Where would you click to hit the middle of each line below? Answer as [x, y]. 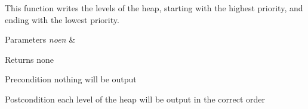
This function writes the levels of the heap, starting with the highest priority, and [154, 8]
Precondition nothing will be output [71, 79]
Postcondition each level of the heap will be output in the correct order [135, 99]
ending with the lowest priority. [62, 19]
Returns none [29, 59]
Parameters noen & [40, 39]
